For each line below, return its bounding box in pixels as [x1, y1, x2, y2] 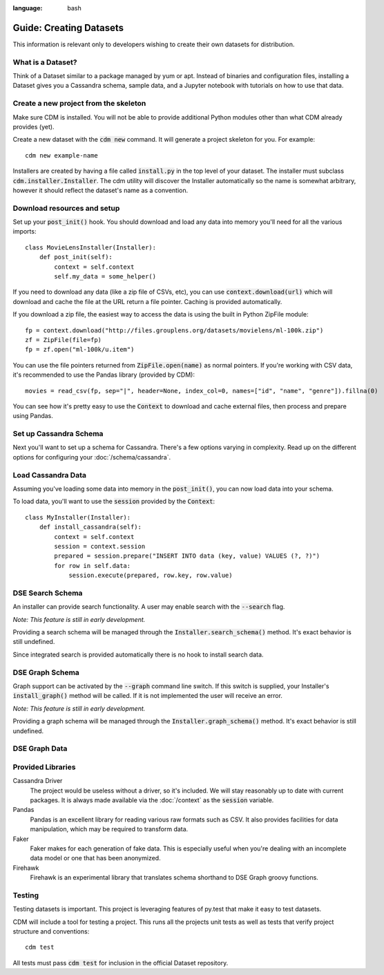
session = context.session [54, 542, 146, 550]
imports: [12, 227, 37, 236]
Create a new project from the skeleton [12, 99, 146, 108]
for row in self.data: [54, 562, 131, 569]
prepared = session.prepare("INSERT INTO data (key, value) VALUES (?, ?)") [54, 552, 320, 560]
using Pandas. [12, 412, 53, 420]
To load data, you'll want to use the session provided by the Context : [12, 498, 215, 506]
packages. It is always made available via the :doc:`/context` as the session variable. [30, 796, 274, 804]
